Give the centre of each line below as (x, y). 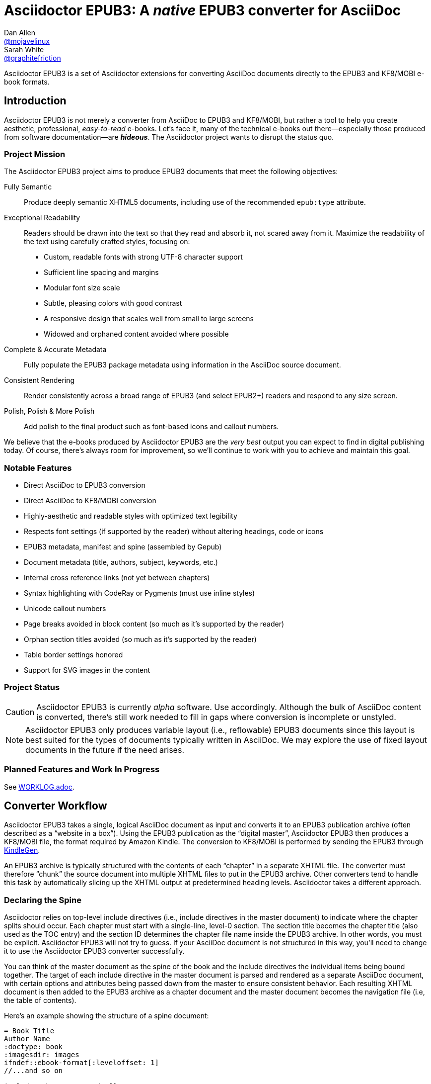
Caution (20, 712)
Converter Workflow (56, 806)
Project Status (32, 687)
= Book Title (29, 1031)
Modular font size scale (82, 288)
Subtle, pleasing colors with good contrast (113, 303)
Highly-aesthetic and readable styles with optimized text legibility (131, 516)
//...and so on (34, 1071)
